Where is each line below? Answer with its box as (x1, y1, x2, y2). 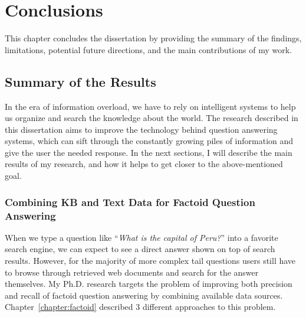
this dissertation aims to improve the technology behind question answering (5, 123, 278, 135)
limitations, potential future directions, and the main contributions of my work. (5, 43, 292, 55)
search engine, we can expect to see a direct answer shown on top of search (5, 243, 275, 255)
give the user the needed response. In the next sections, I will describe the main (5, 146, 292, 158)
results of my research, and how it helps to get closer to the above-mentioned (5, 158, 283, 170)
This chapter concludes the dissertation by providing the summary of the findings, (5, 32, 302, 44)
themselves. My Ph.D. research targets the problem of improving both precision (5, 277, 292, 290)
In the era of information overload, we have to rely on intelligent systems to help (5, 100, 296, 112)
